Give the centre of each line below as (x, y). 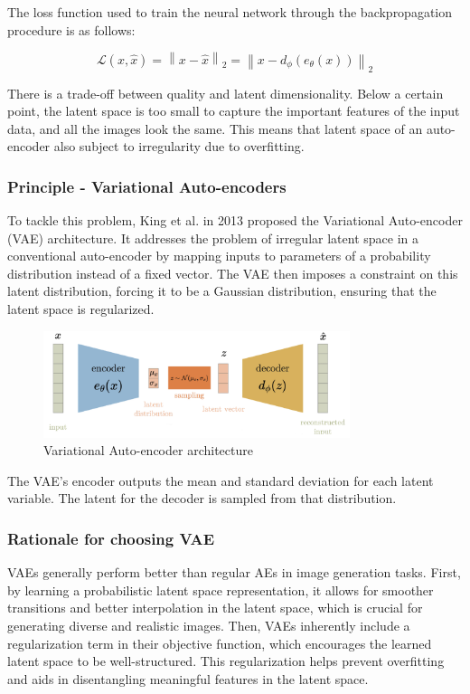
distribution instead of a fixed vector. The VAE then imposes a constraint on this (233, 273)
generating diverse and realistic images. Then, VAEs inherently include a (209, 625)
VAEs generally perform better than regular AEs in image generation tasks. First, (234, 572)
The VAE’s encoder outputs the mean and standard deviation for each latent (221, 480)
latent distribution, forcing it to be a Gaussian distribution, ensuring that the (222, 291)
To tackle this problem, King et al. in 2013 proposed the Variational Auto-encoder (235, 220)
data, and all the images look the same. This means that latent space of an (215, 128)
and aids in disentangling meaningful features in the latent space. (188, 678)
